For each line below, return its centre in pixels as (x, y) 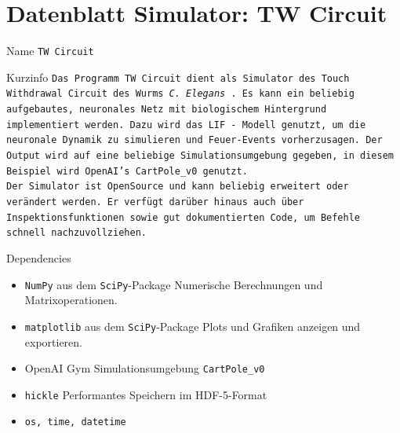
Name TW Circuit (50, 51)
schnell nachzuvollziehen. (76, 233)
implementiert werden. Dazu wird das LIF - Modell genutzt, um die (186, 125)
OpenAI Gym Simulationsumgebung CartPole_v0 (145, 368)
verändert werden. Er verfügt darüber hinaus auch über (155, 202)
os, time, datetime (75, 422)
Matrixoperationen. (71, 300)
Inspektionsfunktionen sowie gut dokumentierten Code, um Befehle (184, 217)
